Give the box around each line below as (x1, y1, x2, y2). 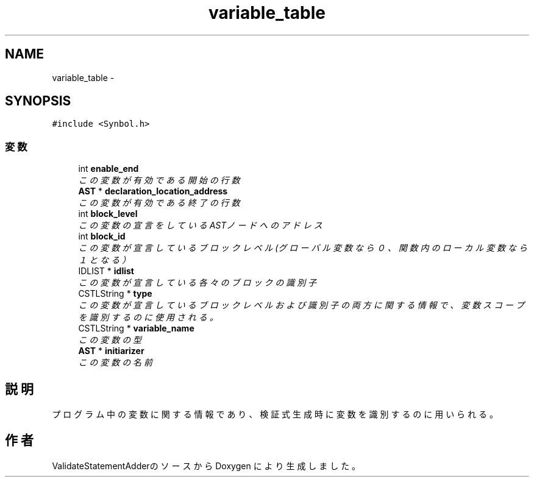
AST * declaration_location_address (78, 186, 228, 197)
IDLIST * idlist (78, 266, 134, 277)
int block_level (78, 208, 138, 219)
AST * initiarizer (78, 346, 144, 356)
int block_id (78, 231, 126, 242)
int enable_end (78, 163, 139, 174)
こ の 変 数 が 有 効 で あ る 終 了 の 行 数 (78, 197, 240, 208)
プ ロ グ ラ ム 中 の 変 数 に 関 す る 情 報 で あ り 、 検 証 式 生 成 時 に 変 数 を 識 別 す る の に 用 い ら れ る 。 (52, 409, 498, 420)
